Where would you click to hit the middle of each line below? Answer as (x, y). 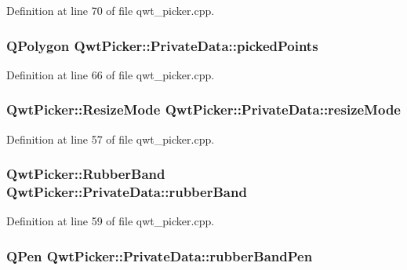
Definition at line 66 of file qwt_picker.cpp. (111, 74)
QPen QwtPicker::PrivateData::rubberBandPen (160, 255)
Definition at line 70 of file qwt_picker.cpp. (111, 10)
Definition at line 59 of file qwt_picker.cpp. (111, 221)
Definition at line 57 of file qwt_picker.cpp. (111, 139)
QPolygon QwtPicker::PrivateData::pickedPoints (162, 45)
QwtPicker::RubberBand (86, 174)
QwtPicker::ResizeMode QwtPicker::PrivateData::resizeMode (203, 109)
